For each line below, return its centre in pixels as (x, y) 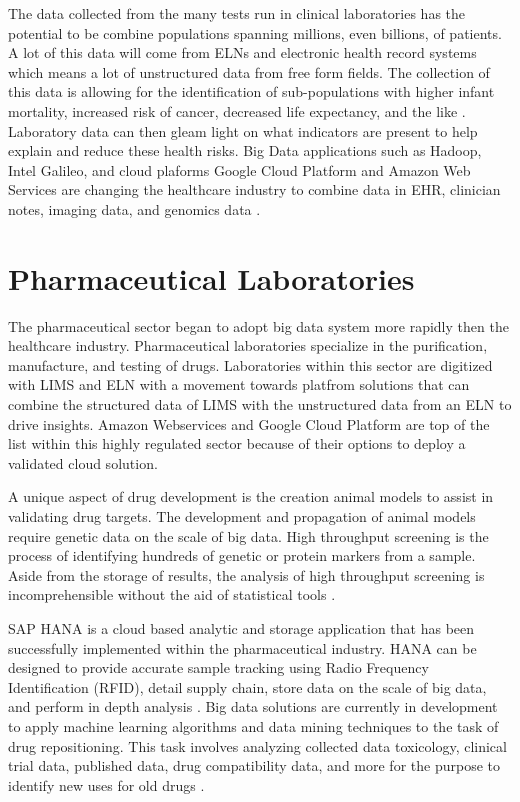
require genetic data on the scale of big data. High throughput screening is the (248, 535)
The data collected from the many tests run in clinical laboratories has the (237, 13)
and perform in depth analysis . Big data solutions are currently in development (253, 706)
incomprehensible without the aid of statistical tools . (172, 594)
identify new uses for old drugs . (106, 784)
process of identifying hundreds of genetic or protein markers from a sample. (242, 555)
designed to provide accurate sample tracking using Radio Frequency (218, 667)
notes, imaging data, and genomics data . (134, 208)
